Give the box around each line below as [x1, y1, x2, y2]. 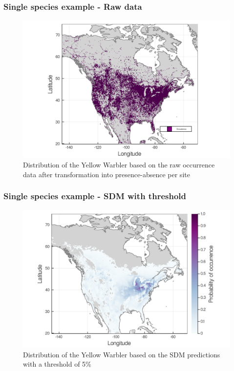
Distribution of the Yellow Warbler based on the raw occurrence [23, 160, 215, 170]
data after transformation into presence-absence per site [23, 169, 190, 179]
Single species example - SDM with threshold [3, 190, 186, 202]
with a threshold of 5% [23, 359, 91, 369]
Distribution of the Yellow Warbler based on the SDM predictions [23, 349, 220, 359]
